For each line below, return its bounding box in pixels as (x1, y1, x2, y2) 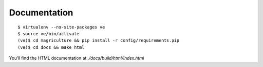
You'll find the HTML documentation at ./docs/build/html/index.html (9, 55, 145, 61)
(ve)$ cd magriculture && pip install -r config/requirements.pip (18, 38, 180, 43)
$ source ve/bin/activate (18, 31, 80, 36)
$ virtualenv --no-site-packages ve (18, 24, 105, 30)
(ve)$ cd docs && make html (18, 44, 85, 50)
